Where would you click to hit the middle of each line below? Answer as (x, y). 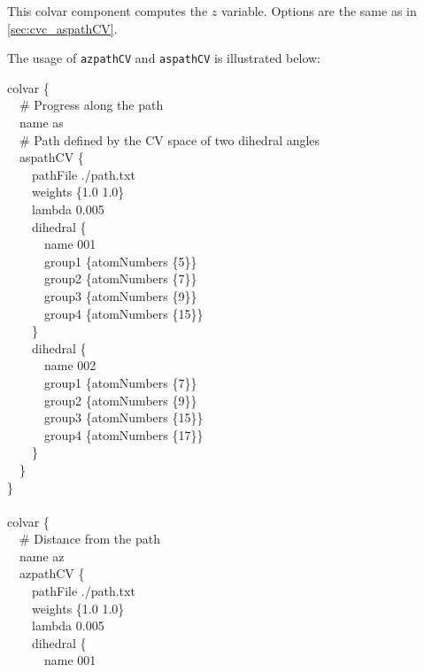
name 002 (70, 365)
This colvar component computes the (108, 11)
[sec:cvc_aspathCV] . (62, 28)
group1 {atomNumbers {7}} (120, 382)
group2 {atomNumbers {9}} (120, 400)
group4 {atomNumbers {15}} (123, 313)
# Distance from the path (89, 539)
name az (42, 556)
